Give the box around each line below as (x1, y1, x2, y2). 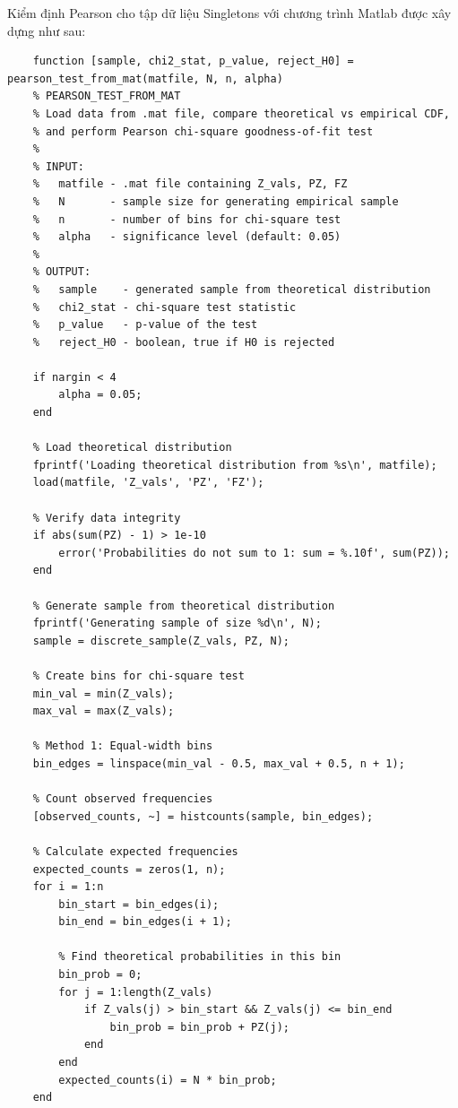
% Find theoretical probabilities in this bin (58, 950, 341, 964)
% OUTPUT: (32, 265, 91, 279)
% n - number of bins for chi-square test (32, 212, 341, 226)
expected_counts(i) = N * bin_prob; (58, 1073, 277, 1086)
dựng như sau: (7, 21, 86, 39)
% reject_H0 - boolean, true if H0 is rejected (32, 335, 335, 349)
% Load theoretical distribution (32, 441, 232, 454)
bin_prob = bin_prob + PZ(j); (109, 1020, 289, 1034)
